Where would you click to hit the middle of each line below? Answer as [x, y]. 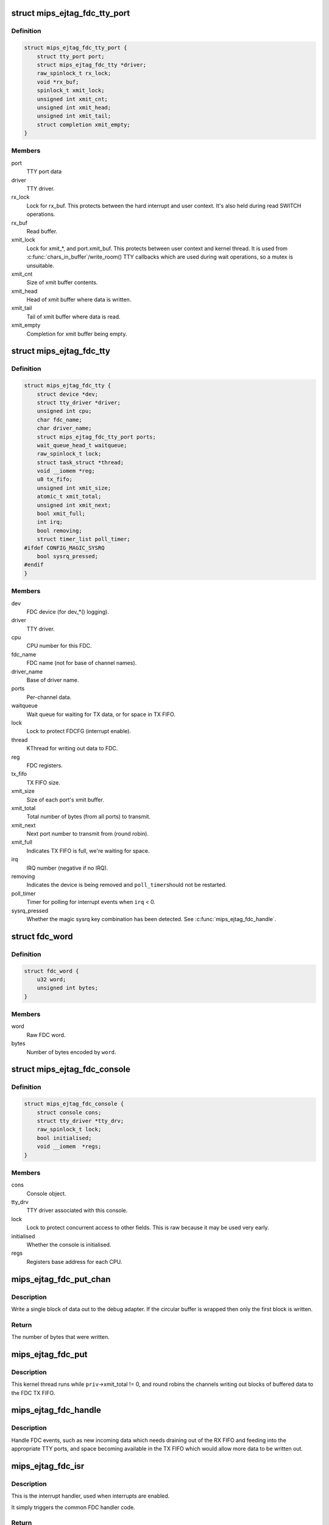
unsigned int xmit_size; [74, 488]
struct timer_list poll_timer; [83, 539]
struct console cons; [69, 1112]
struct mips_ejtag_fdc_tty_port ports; [97, 437]
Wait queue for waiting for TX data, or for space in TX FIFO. [101, 714]
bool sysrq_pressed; [68, 556]
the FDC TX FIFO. [33, 1393]
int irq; [50, 522]
